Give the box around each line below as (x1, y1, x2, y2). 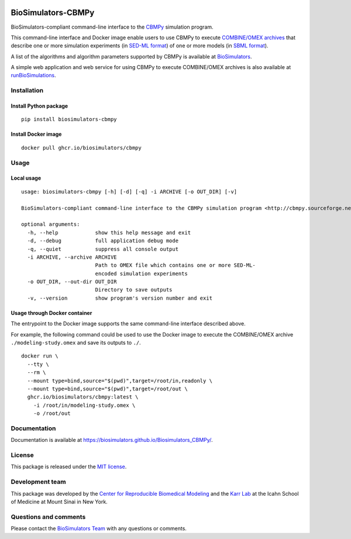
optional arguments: (21, 221, 80, 228)
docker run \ (21, 353, 58, 359)
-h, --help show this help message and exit (27, 229, 191, 236)
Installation (11, 87, 44, 95)
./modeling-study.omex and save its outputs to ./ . (11, 339, 142, 346)
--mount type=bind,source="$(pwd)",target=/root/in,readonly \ (27, 377, 213, 384)
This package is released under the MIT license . (11, 463, 127, 471)
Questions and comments (11, 513, 86, 521)
